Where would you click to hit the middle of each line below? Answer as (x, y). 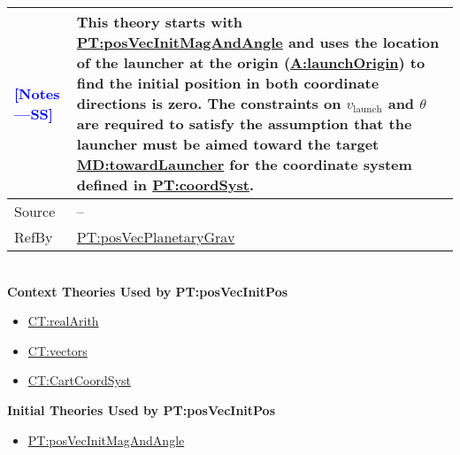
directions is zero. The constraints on (209, 103)
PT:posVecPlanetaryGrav (156, 237)
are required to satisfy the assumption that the (244, 123)
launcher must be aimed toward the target (228, 144)
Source (35, 211)
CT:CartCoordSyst (79, 380)
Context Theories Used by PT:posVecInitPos (148, 291)
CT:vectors (57, 350)
